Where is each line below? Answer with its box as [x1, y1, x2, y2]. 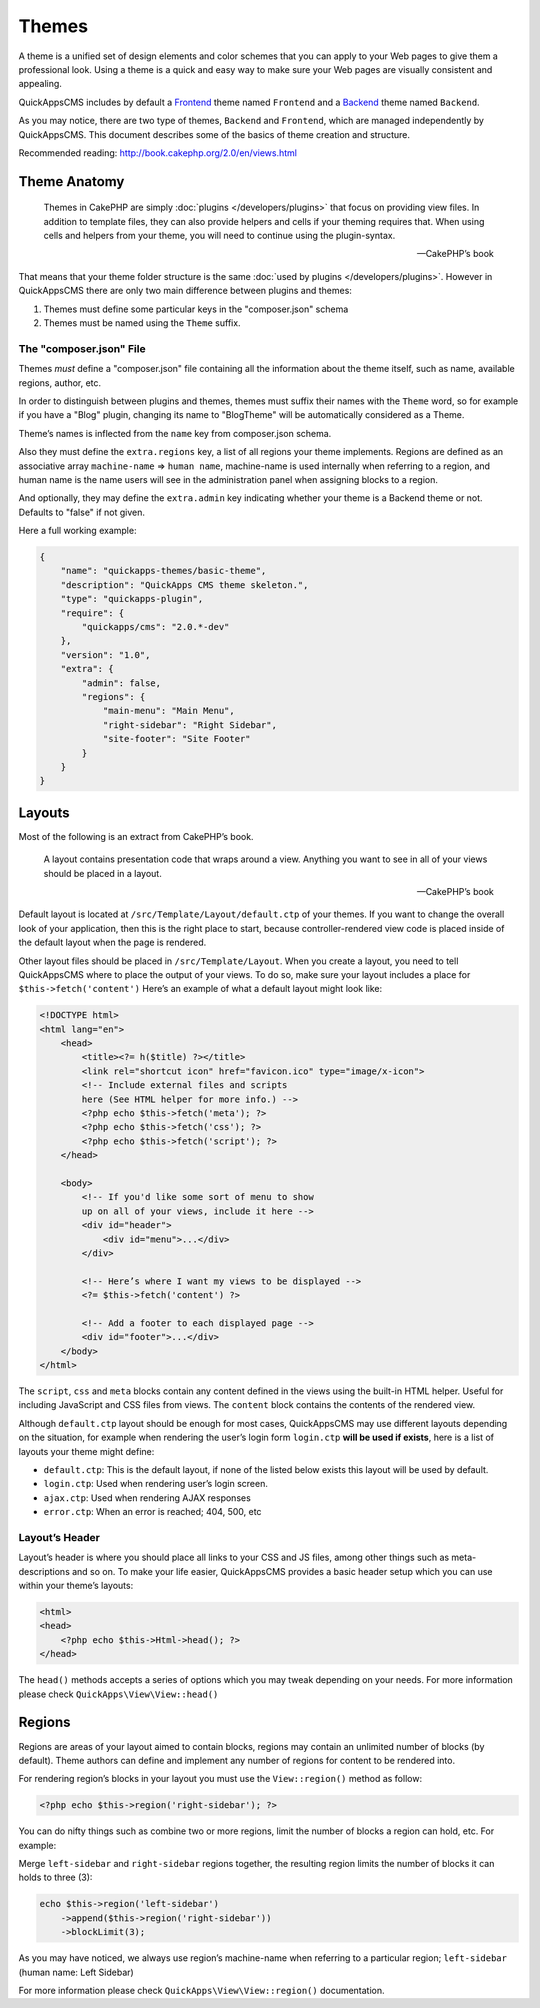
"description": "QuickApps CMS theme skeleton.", [60, 579, 309, 590]
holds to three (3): [18, 1871, 93, 1884]
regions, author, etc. [18, 376, 102, 389]
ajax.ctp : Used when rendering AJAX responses [43, 1491, 252, 1504]
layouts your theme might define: [18, 1445, 155, 1457]
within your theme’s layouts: [18, 1580, 134, 1592]
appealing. [18, 78, 62, 90]
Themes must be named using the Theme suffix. [43, 317, 241, 329]
